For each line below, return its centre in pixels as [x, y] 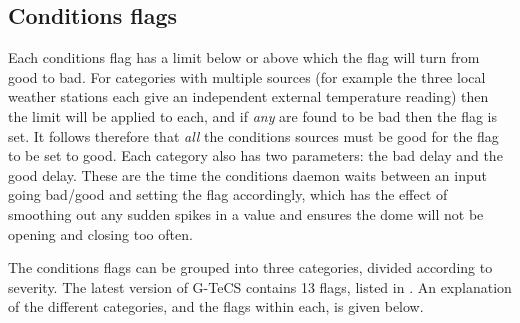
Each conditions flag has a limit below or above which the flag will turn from [244, 57]
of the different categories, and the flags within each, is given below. [216, 306]
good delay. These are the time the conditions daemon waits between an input [247, 174]
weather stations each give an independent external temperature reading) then [248, 96]
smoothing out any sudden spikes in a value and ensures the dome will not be [246, 213]
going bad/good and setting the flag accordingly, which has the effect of [228, 194]
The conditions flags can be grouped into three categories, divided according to [250, 267]
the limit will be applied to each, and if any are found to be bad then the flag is [253, 115]
